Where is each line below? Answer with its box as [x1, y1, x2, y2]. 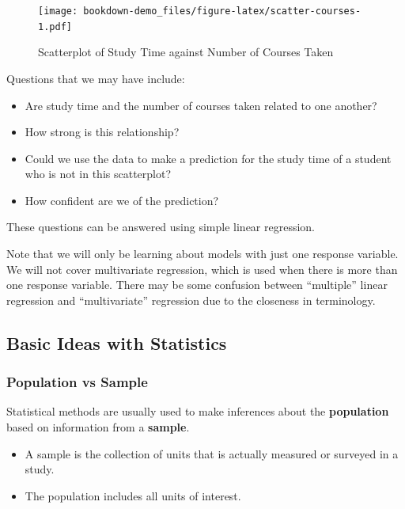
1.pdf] [38, 21, 72, 32]
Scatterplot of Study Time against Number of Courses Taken [38, 44, 334, 60]
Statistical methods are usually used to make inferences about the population [6, 403, 389, 420]
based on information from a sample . [6, 419, 190, 435]
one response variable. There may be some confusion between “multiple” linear [6, 276, 388, 293]
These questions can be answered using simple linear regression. [6, 218, 316, 235]
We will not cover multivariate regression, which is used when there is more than [6, 260, 398, 277]
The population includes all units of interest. [25, 487, 241, 503]
